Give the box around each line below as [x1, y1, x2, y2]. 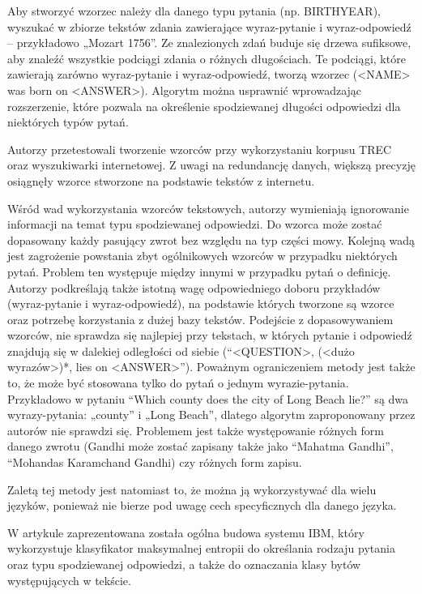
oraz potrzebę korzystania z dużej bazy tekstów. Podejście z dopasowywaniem [7, 310, 394, 327]
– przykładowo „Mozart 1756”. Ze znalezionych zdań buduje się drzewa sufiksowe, [7, 34, 411, 51]
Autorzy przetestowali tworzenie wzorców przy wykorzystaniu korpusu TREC [7, 140, 392, 157]
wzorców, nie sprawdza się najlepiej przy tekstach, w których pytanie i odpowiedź [7, 327, 412, 344]
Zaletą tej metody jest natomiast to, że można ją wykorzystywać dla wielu [7, 481, 377, 498]
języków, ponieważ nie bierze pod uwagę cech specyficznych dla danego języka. [7, 497, 397, 514]
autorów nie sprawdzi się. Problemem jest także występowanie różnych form [7, 421, 384, 438]
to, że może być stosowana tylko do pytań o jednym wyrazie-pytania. [7, 374, 349, 391]
